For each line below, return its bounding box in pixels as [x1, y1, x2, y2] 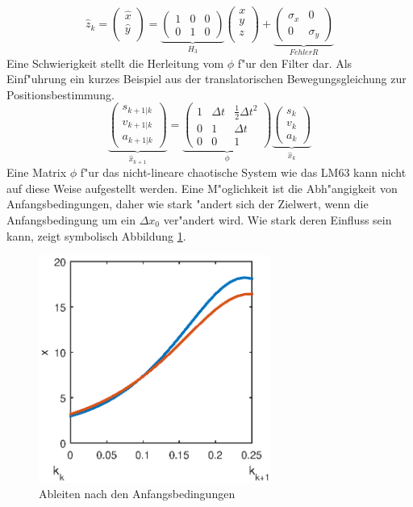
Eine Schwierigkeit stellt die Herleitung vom [6, 54, 224, 71]
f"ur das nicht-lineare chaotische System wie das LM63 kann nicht [80, 164, 407, 181]
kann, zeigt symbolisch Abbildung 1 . [6, 227, 186, 244]
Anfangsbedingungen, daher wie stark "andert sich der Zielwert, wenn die [6, 195, 369, 212]
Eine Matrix [6, 164, 67, 181]
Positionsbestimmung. [6, 86, 115, 103]
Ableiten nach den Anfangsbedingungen [39, 485, 236, 502]
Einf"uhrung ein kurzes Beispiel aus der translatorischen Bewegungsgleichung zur [6, 70, 407, 87]
